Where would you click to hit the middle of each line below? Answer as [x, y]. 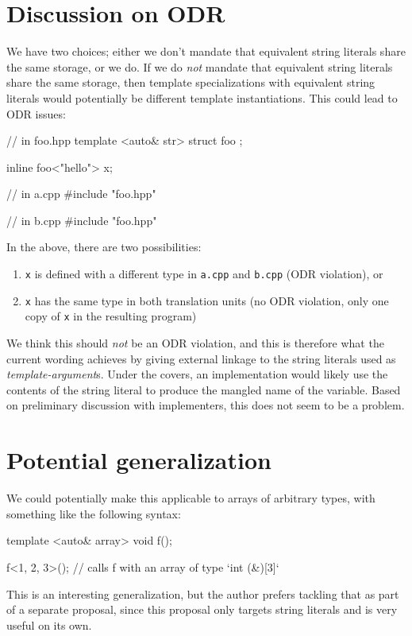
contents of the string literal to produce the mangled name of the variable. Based [204, 389]
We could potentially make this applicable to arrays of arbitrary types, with [191, 498]
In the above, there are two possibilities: [104, 247]
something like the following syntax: [94, 513]
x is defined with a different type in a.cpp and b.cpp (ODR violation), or [204, 274]
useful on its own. [49, 624]
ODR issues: [36, 113]
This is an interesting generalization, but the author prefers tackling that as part [203, 593]
